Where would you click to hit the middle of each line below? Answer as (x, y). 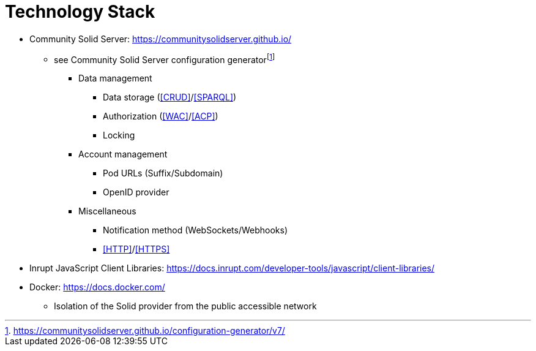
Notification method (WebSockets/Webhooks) (195, 230)
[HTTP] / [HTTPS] (136, 249)
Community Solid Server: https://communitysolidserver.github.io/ (161, 39)
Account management (123, 154)
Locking (119, 135)
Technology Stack (80, 12)
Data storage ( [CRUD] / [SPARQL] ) (170, 97)
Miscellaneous (107, 211)
